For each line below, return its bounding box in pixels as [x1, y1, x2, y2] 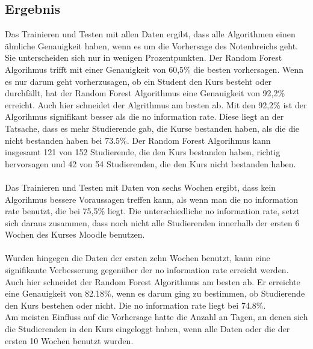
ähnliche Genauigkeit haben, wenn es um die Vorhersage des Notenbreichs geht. [5, 39, 299, 52]
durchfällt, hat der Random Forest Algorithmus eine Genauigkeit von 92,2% [5, 87, 285, 99]
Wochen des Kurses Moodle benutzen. [5, 228, 145, 241]
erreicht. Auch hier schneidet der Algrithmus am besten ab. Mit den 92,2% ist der [5, 98, 307, 111]
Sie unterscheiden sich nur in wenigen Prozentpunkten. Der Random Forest [5, 51, 282, 64]
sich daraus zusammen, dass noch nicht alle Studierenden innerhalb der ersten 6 [5, 216, 300, 229]
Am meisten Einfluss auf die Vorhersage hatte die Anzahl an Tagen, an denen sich [5, 310, 308, 323]
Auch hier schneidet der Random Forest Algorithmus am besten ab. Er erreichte [5, 275, 300, 288]
